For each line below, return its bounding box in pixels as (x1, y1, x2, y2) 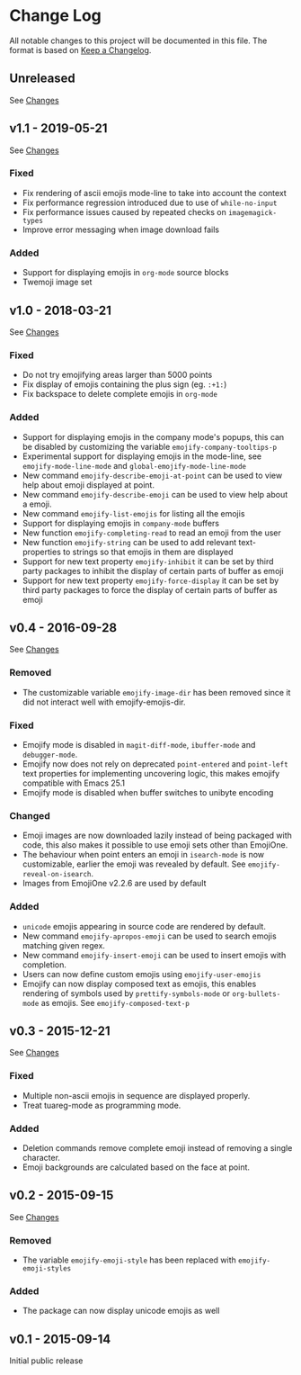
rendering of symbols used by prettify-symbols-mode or (22, 987, 231, 999)
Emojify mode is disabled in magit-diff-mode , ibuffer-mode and (22, 739, 256, 750)
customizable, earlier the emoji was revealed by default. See (22, 858, 246, 869)
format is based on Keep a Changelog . (9, 44, 152, 55)
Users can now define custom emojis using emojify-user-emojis (22, 968, 261, 979)
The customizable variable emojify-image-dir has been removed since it (22, 687, 291, 697)
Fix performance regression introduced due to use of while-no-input (22, 197, 278, 208)
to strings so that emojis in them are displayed (62, 546, 234, 557)
